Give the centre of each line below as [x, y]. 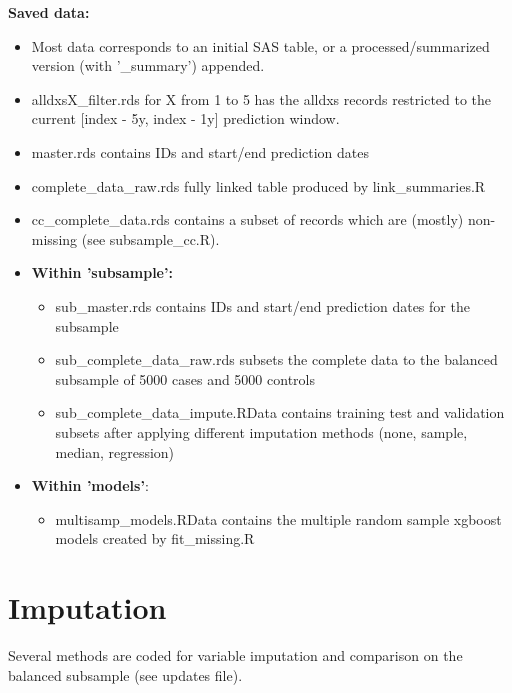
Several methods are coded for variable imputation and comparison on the [235, 655]
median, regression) [115, 451]
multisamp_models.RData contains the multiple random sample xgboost [278, 518]
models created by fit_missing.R [155, 538]
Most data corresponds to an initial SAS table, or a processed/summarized [260, 45]
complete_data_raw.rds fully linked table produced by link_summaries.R [258, 185]
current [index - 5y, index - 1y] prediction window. [185, 118]
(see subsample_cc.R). [150, 238]
